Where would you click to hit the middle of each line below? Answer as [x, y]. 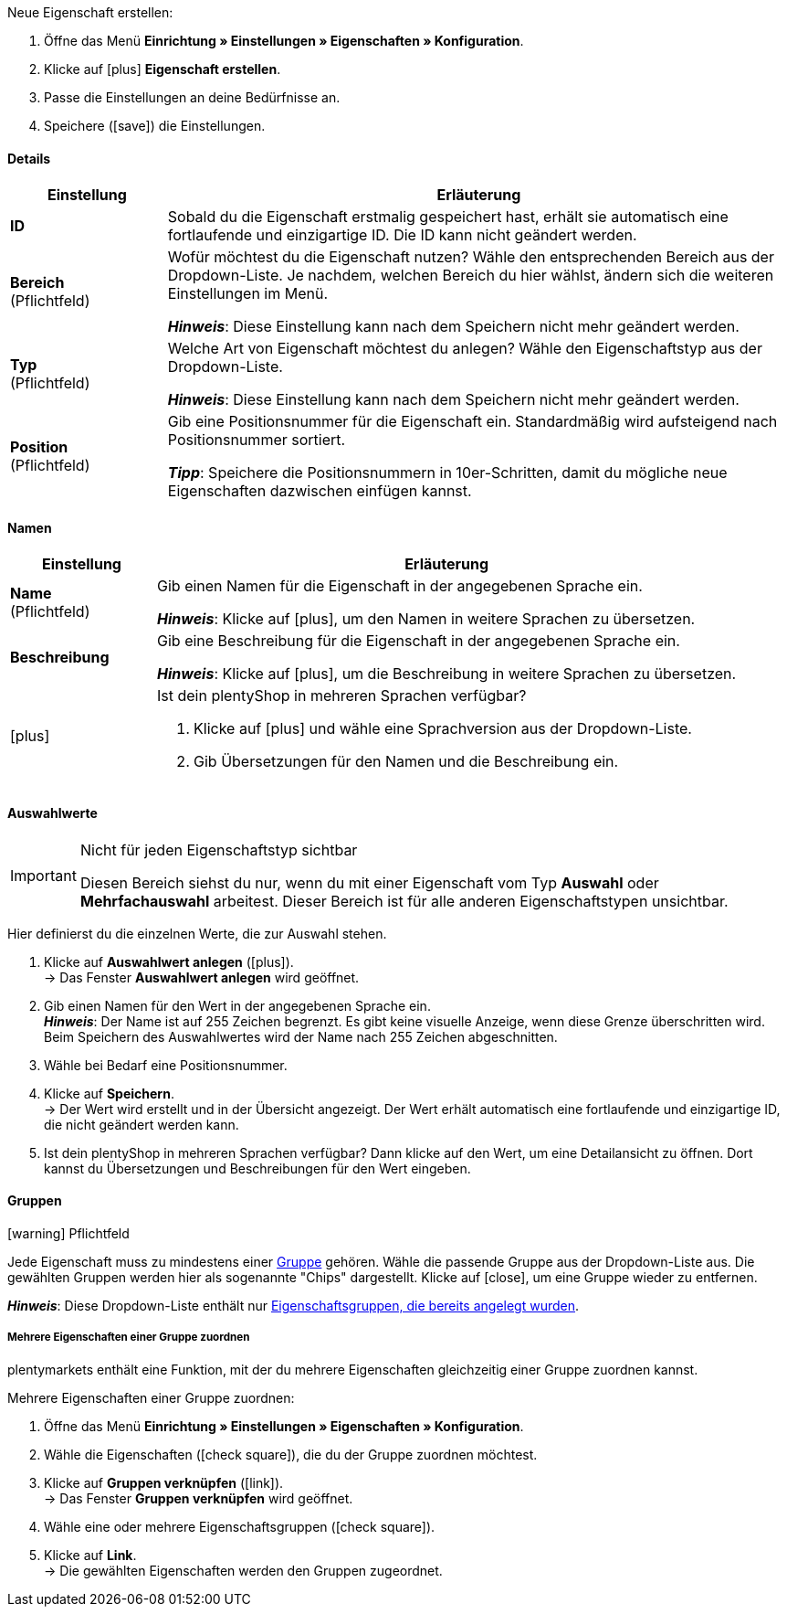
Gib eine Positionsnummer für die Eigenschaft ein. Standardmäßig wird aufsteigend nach [472, 422]
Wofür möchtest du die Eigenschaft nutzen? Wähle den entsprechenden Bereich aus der [471, 257]
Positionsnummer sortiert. [257, 440]
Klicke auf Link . [90, 1555]
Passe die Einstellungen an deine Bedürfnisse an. [192, 97]
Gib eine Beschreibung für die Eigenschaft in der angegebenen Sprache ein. [419, 641]
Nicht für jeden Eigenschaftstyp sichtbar [219, 849]
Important [43, 875]
